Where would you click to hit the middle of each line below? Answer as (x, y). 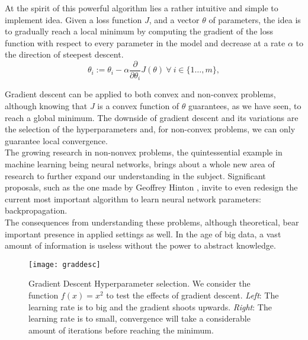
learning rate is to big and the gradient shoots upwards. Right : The (150, 306)
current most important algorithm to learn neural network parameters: (133, 198)
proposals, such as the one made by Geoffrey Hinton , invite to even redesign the (151, 187)
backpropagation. (36, 210)
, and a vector (174, 19)
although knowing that (46, 106)
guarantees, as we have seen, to (245, 106)
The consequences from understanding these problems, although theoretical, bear (152, 222)
